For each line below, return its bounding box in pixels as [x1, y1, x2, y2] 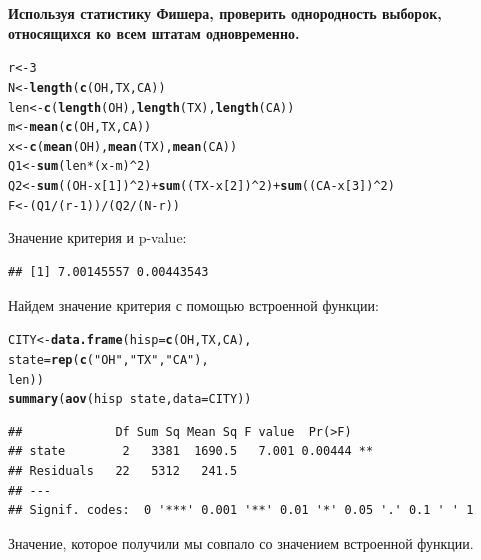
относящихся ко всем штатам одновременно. [8, 22, 300, 43]
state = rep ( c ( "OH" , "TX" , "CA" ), [8, 352, 209, 367]
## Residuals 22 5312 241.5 [8, 464, 238, 479]
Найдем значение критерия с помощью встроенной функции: [8, 294, 379, 315]
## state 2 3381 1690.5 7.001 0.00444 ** [8, 444, 374, 459]
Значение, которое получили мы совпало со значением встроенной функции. [8, 532, 474, 553]
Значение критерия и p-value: [8, 227, 187, 248]
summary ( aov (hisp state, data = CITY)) [8, 392, 252, 407]
